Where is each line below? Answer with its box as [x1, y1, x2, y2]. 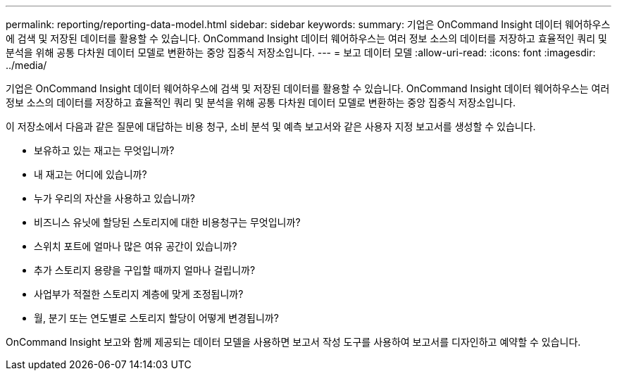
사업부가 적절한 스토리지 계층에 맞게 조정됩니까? [34, 288, 244, 300]
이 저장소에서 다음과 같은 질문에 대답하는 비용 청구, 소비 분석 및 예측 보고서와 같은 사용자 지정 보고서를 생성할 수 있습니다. [6, 120, 536, 132]
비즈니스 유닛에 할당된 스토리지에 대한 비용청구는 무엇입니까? [34, 216, 301, 228]
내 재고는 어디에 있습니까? [34, 168, 147, 180]
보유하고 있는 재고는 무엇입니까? [34, 144, 175, 156]
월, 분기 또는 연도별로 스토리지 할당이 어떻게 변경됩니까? [34, 312, 279, 324]
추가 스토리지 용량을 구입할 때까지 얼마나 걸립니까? [34, 264, 256, 276]
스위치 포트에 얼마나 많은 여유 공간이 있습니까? [34, 240, 237, 252]
